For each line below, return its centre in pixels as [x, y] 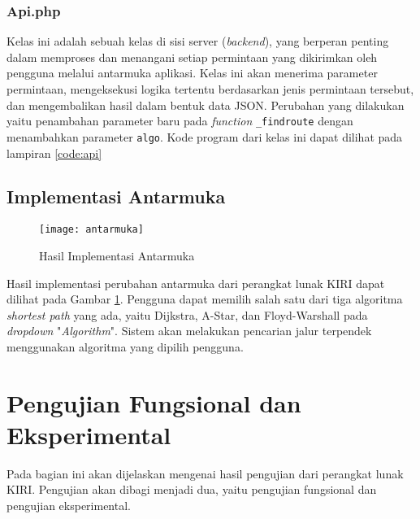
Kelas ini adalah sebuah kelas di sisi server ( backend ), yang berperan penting [198, 41]
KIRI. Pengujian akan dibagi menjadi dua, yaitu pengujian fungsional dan [192, 489]
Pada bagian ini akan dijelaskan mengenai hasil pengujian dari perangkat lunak [205, 473]
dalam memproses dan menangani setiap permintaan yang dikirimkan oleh [192, 57]
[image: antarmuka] [91, 230]
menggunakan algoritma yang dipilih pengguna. [125, 346]
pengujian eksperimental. [69, 506]
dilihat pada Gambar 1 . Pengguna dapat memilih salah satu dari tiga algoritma [205, 299]
